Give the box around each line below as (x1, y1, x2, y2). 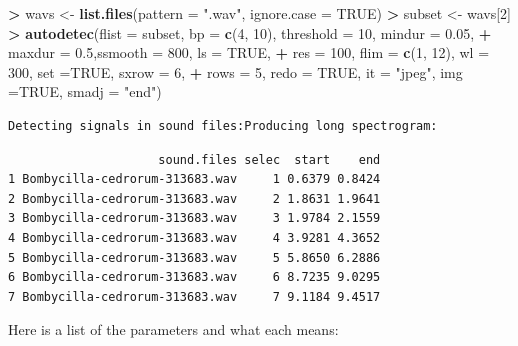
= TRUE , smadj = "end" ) (8, 81, 162, 102)
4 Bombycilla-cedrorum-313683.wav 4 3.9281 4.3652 (8, 230, 381, 245)
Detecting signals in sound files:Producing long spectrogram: (8, 118, 438, 133)
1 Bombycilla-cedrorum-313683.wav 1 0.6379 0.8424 (8, 172, 381, 187)
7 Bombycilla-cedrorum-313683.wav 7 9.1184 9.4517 (8, 289, 381, 304)
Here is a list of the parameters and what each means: (8, 319, 339, 340)
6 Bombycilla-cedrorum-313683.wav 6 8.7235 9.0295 (8, 270, 381, 285)
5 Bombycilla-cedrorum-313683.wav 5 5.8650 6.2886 (8, 250, 381, 265)
